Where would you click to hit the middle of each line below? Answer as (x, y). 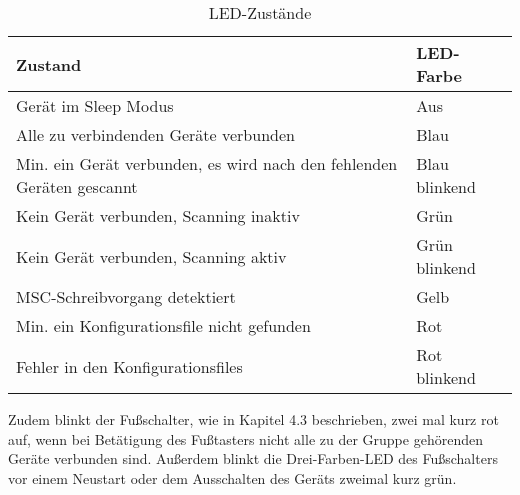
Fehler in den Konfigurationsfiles (129, 366)
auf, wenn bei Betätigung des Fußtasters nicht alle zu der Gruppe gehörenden (245, 438)
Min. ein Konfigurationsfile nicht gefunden (163, 325)
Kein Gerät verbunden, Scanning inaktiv (158, 215)
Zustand (49, 64)
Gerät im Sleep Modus (95, 105)
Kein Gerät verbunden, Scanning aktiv (151, 256)
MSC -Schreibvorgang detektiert (126, 296)
